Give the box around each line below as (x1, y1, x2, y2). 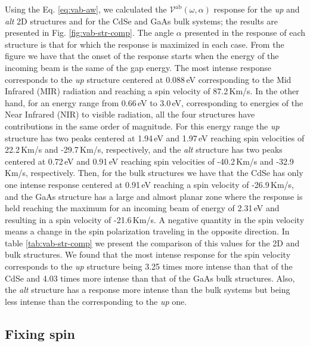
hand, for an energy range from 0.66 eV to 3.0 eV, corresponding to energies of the (5, 96, 303, 109)
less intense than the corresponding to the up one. (5, 295, 187, 307)
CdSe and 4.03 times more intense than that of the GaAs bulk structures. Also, (5, 271, 295, 284)
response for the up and (213, 3, 300, 15)
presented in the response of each (184, 26, 305, 39)
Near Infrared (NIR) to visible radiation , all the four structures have (5, 108, 255, 121)
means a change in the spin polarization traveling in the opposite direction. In (5, 225, 290, 237)
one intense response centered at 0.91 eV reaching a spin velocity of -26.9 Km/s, (5, 178, 294, 190)
